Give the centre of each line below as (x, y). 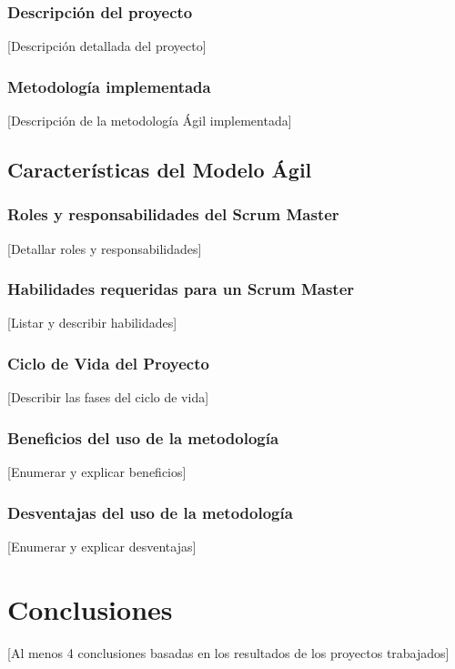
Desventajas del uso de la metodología (150, 512)
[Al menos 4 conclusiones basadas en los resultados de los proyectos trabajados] (228, 652)
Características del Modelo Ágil (160, 170)
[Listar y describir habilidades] (92, 323)
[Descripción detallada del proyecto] (107, 46)
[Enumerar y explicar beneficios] (97, 472)
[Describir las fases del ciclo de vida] (108, 397)
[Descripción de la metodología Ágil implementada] (150, 121)
